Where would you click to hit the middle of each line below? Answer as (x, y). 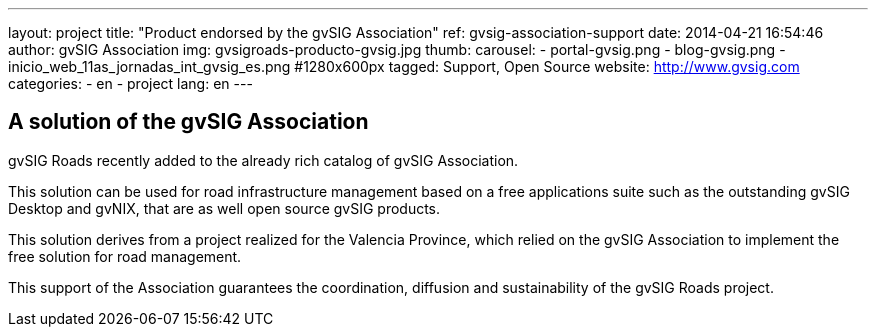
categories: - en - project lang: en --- (130, 83)
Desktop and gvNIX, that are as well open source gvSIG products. (224, 208)
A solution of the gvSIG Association (188, 122)
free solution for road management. (125, 256)
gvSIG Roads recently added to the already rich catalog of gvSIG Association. (263, 160)
